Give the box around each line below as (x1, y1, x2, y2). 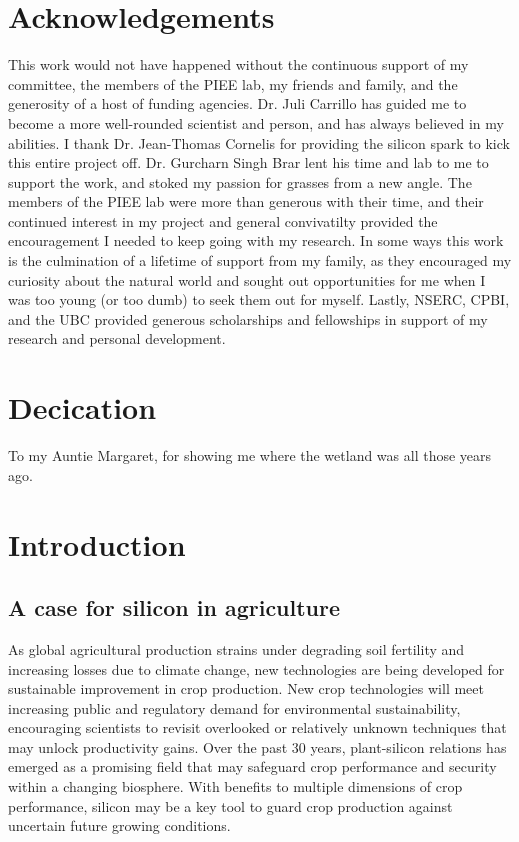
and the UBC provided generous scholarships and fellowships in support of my (8, 308, 488, 329)
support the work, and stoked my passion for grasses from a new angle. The (8, 171, 472, 192)
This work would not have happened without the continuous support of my (8, 54, 469, 75)
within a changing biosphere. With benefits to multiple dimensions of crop (8, 776, 463, 797)
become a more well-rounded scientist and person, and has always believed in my (8, 112, 504, 133)
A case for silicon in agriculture (8, 592, 341, 623)
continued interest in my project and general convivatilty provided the (8, 210, 438, 231)
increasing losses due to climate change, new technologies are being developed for (8, 658, 505, 679)
